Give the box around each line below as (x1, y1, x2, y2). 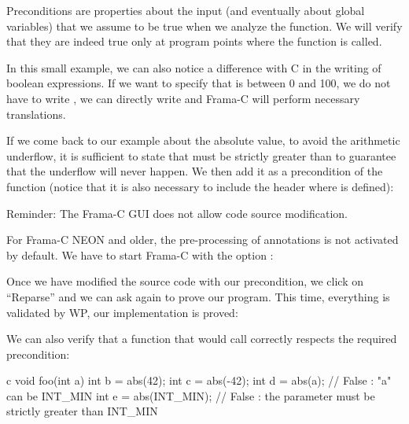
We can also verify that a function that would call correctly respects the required (6, 330, 397, 347)
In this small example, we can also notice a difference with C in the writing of (6, 59, 381, 76)
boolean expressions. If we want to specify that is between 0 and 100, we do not (6, 75, 391, 91)
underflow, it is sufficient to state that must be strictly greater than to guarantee (6, 147, 396, 164)
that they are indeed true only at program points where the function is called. (6, 33, 382, 50)
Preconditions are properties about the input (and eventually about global (6, 2, 365, 18)
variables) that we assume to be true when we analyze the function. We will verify (6, 17, 403, 34)
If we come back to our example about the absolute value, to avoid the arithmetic (6, 132, 400, 149)
